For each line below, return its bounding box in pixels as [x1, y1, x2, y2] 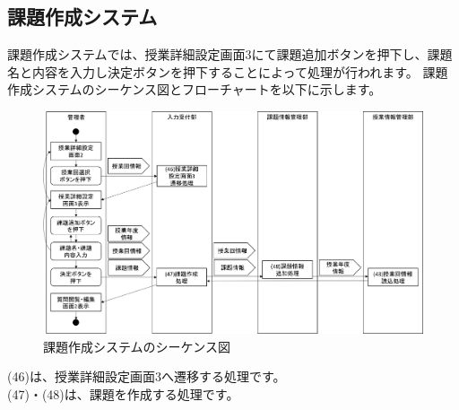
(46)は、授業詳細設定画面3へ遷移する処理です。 [7, 367, 286, 386]
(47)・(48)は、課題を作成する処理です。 [7, 385, 239, 404]
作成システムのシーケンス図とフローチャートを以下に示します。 [7, 80, 382, 99]
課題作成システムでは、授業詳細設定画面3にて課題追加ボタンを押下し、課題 [7, 45, 453, 64]
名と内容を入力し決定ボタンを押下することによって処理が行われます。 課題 [7, 62, 448, 81]
